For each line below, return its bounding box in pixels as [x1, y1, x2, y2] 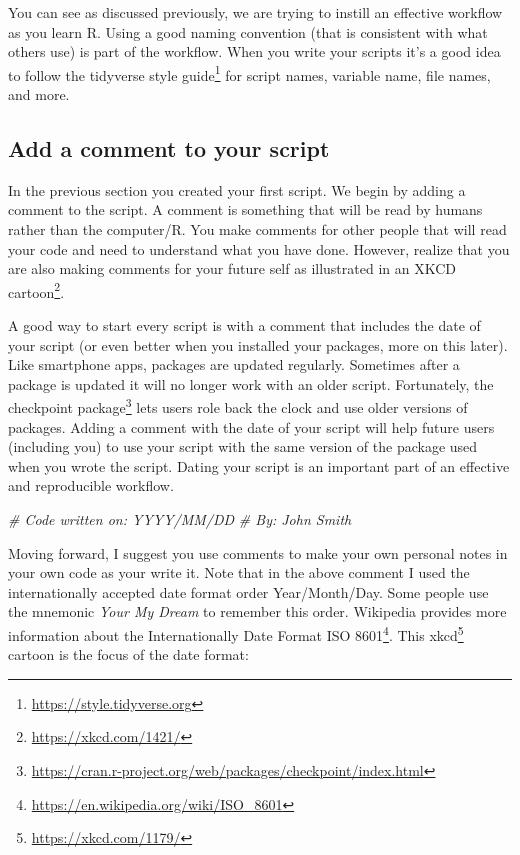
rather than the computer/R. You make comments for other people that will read [8, 219, 507, 240]
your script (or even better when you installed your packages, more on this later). [8, 334, 508, 355]
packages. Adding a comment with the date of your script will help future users [8, 416, 495, 437]
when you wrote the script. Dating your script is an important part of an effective [8, 455, 510, 476]
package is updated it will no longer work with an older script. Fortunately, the [8, 373, 494, 394]
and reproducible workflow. [8, 475, 174, 496]
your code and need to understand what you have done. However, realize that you [8, 238, 510, 259]
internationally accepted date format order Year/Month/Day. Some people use [8, 581, 489, 602]
